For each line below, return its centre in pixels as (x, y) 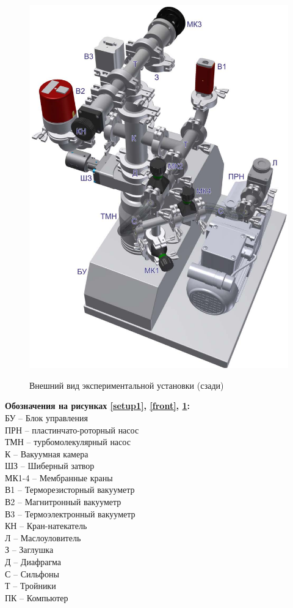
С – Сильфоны (32, 573)
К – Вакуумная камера (47, 453)
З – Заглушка (29, 550)
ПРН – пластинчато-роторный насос (72, 430)
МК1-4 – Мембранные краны (59, 477)
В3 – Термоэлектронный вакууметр (70, 513)
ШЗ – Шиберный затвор (50, 466)
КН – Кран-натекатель (46, 526)
